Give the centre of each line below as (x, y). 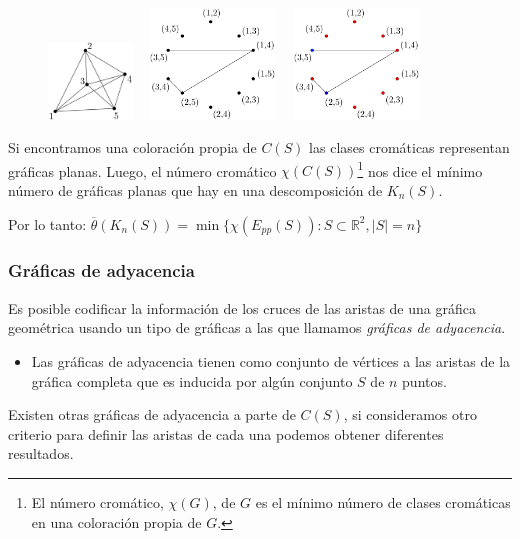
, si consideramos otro (410, 414)
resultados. (41, 453)
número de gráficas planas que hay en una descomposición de (195, 189)
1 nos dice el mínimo (420, 169)
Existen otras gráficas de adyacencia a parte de (152, 414)
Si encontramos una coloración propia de (132, 147)
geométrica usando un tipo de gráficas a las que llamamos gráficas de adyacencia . (257, 327)
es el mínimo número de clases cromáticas (383, 501)
